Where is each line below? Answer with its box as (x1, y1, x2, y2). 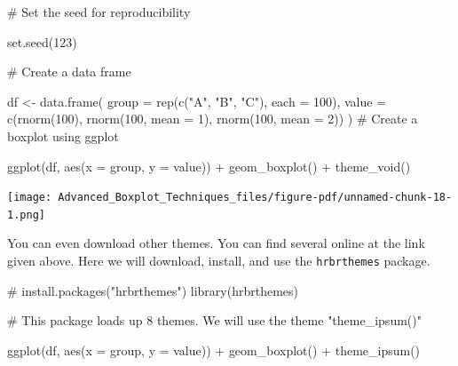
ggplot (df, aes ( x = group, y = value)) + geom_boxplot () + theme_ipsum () (7, 340, 421, 359)
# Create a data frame (7, 62, 131, 81)
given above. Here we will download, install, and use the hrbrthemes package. (7, 251, 430, 270)
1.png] (7, 208, 45, 221)
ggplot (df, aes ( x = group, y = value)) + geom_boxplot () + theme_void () (7, 156, 411, 175)
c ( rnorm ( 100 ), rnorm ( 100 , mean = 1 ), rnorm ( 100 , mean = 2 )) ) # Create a (7, 109, 418, 128)
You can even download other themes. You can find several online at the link (7, 234, 425, 252)
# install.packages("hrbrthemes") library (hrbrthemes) (7, 281, 299, 299)
